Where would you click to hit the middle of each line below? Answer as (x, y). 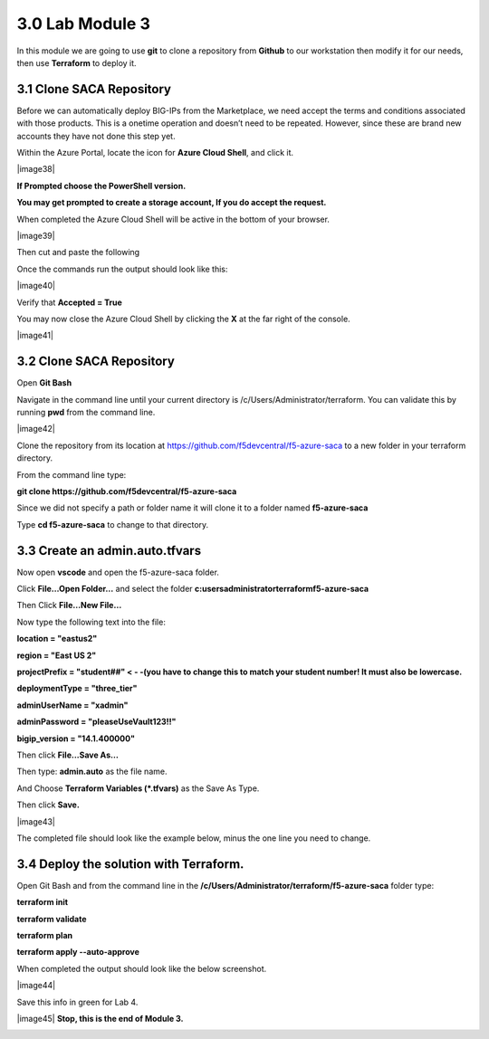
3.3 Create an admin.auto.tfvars (109, 551)
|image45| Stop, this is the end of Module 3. (101, 1018)
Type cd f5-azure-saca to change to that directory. (113, 524)
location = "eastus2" (57, 639)
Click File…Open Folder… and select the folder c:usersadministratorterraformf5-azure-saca (193, 589)
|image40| (36, 286)
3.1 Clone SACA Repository (94, 89)
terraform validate (52, 919)
